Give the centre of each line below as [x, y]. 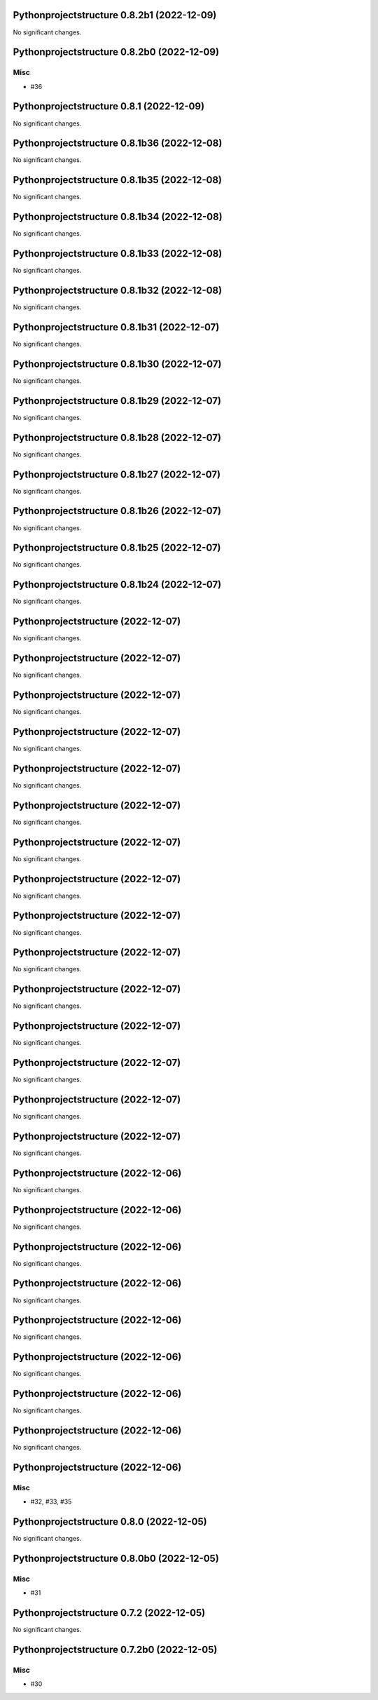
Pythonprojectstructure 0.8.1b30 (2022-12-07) [117, 364]
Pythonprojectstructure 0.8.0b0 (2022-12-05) [116, 1559]
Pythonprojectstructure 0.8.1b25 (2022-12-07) [117, 548]
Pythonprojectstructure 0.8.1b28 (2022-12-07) [117, 437]
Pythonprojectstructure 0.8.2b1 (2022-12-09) [115, 15]
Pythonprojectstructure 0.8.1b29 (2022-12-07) [117, 401]
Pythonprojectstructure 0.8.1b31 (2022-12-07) [116, 327]
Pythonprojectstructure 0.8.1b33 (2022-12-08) [118, 254]
